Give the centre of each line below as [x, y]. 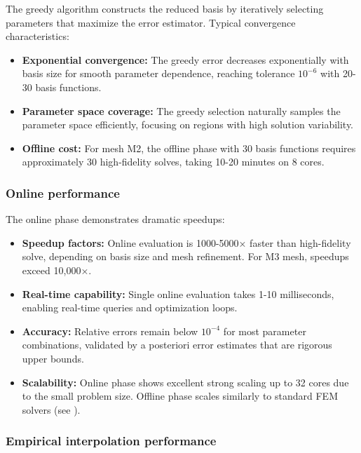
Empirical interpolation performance [111, 441]
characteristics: [38, 36]
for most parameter [265, 331]
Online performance [63, 192]
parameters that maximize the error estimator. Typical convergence [151, 22]
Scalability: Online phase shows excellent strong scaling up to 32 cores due [185, 382]
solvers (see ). [51, 409]
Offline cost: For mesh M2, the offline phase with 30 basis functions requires [189, 148]
